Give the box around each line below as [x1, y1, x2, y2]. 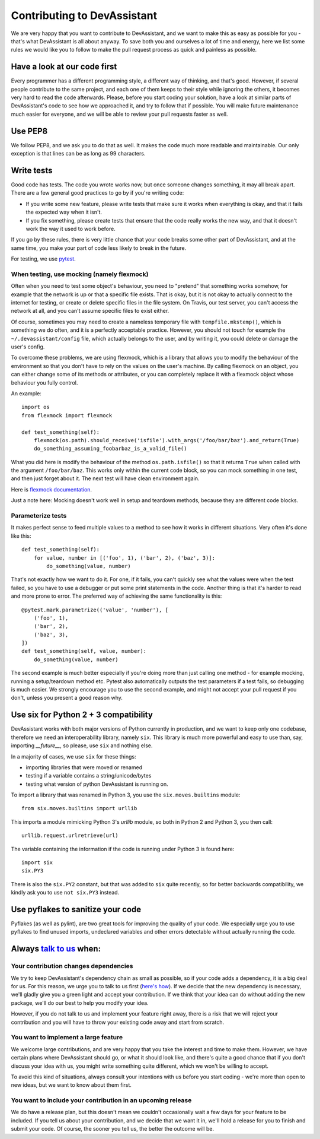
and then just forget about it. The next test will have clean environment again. [11, 475, 200, 482]
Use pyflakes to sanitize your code [11, 905, 142, 914]
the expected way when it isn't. [25, 208, 103, 216]
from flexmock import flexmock [21, 412, 113, 418]
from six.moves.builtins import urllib [21, 805, 137, 812]
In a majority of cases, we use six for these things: [11, 753, 136, 760]
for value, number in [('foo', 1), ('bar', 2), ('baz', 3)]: [33, 554, 216, 561]
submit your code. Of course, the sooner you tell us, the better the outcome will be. [11, 1125, 215, 1132]
